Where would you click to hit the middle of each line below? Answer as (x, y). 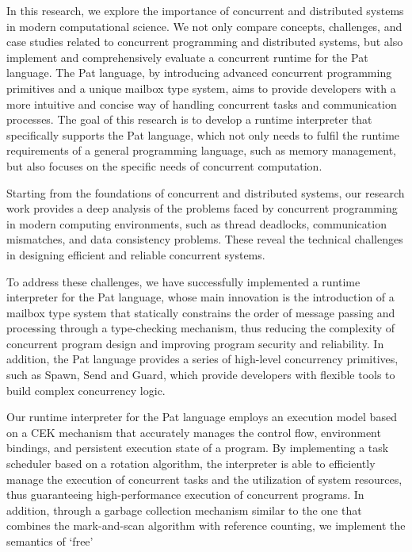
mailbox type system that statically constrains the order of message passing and (201, 312)
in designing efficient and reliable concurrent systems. (136, 254)
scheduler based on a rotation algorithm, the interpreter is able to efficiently (191, 464)
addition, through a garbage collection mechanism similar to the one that (184, 510)
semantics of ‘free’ (50, 541)
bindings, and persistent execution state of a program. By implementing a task (198, 448)
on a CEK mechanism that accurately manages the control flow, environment (194, 432)
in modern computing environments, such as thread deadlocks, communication (196, 223)
